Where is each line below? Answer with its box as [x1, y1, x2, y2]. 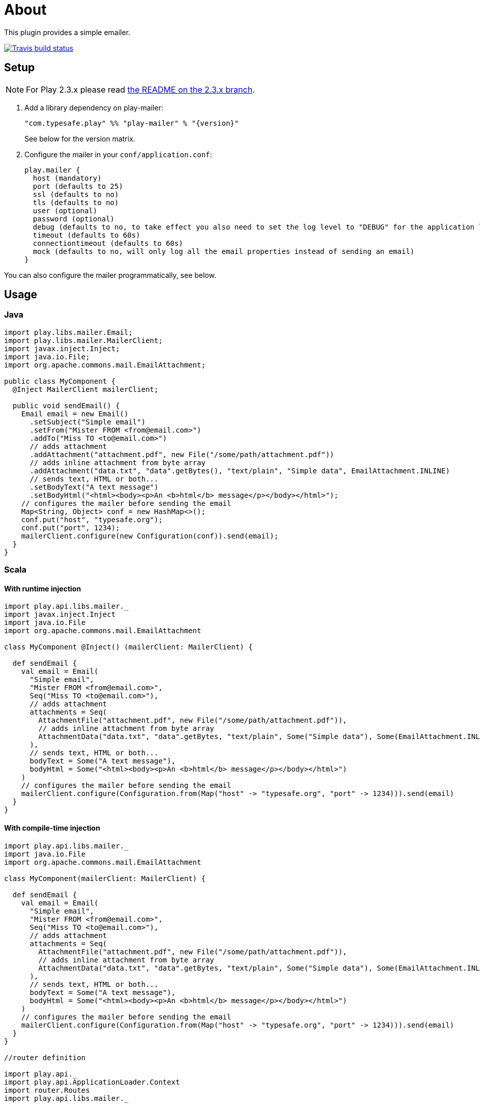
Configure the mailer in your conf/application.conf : [24, 150, 212, 159]
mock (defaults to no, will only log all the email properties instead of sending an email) [33, 247, 415, 256]
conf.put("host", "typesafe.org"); [21, 515, 163, 524]
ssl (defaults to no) [33, 190, 119, 198]
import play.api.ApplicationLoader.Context [4, 1077, 180, 1086]
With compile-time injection [4, 824, 100, 833]
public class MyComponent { [4, 377, 116, 385]
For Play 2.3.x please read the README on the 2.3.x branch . [26, 84, 255, 95]
